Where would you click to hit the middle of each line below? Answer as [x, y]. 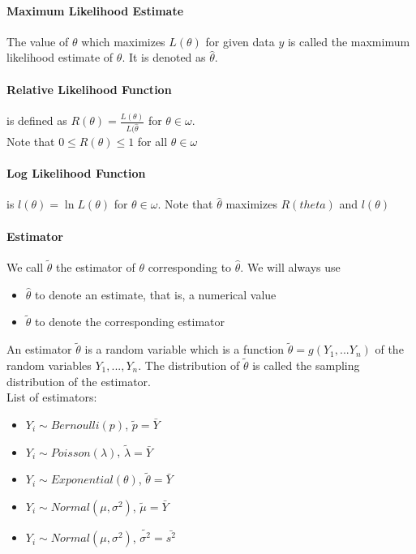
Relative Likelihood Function [89, 89]
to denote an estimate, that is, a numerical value [156, 294]
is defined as [37, 120]
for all [152, 141]
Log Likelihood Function [76, 173]
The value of [38, 41]
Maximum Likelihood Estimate [95, 10]
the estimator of [96, 266]
